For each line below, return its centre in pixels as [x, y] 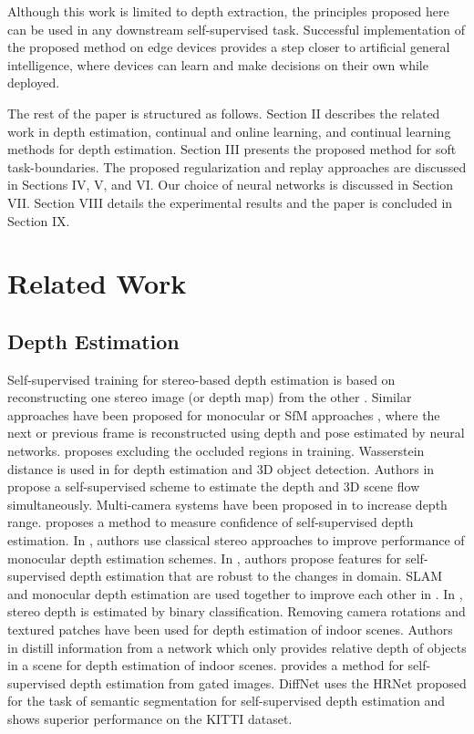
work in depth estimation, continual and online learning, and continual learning [229, 131]
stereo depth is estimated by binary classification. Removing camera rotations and [237, 611]
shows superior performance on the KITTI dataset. [150, 718]
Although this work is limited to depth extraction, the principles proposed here [228, 11]
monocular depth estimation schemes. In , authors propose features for [205, 558]
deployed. [34, 83]
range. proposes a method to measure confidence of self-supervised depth [211, 522]
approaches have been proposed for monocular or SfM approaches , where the [224, 414]
